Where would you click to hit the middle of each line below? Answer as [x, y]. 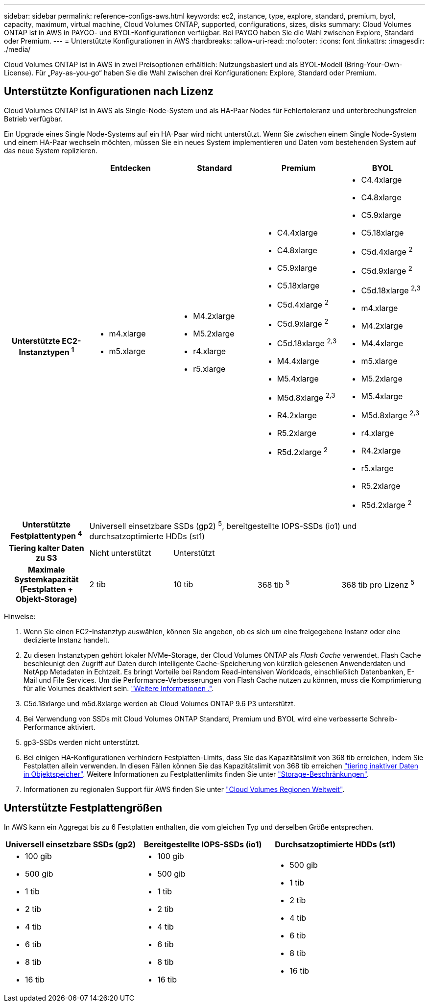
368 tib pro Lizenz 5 [378, 584]
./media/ [17, 49]
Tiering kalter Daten [46, 548]
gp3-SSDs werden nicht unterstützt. [82, 742]
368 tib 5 [274, 584]
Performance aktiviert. [60, 727]
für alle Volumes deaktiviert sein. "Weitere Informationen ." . [119, 688]
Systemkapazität [47, 579]
